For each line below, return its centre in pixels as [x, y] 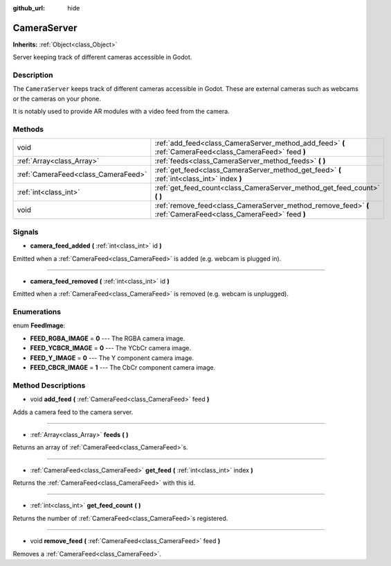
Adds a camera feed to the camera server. [73, 412]
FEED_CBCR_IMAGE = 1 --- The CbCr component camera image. [123, 367]
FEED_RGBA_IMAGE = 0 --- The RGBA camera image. [108, 338]
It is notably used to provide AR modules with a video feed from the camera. [121, 112]
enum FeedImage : [39, 325]
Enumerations [37, 312]
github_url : [29, 8]
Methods [28, 129]
